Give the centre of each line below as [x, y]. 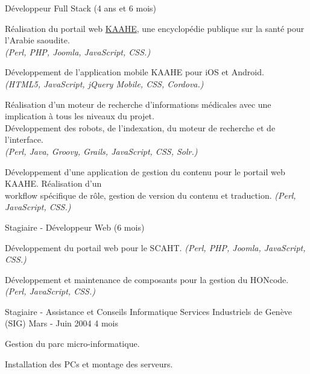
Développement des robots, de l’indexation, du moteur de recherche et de [140, 127]
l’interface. [24, 139]
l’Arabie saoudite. [37, 40]
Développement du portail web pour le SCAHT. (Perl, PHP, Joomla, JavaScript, [155, 247]
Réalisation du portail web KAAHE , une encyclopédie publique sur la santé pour [155, 28]
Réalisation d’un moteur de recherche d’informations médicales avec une [138, 104]
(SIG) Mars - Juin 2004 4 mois [62, 323]
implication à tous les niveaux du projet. [80, 116]
